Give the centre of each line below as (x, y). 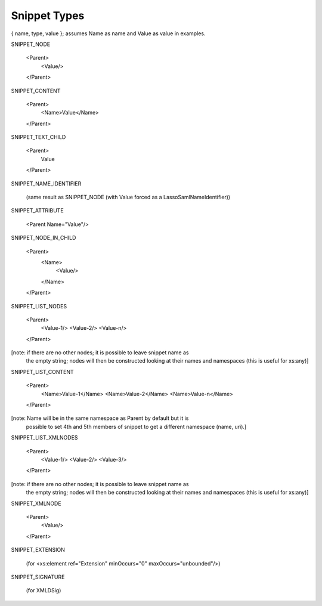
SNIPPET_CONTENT (36, 91)
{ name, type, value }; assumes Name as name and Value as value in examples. (108, 33)
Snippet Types (48, 16)
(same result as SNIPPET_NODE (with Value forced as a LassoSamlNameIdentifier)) (128, 197)
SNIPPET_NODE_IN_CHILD (44, 238)
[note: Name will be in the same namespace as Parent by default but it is (100, 418)
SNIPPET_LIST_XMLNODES (44, 438)
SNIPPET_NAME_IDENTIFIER (46, 183)
